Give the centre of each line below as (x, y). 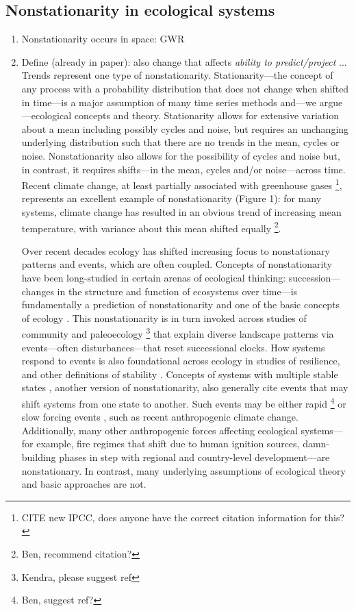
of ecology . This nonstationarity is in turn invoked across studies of (164, 317)
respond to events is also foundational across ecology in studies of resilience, (181, 361)
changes (38, 291)
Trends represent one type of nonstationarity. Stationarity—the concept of (177, 75)
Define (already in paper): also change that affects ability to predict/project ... (184, 61)
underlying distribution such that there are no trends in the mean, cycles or (180, 142)
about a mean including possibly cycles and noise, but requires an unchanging (185, 128)
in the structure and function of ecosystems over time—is (177, 291)
